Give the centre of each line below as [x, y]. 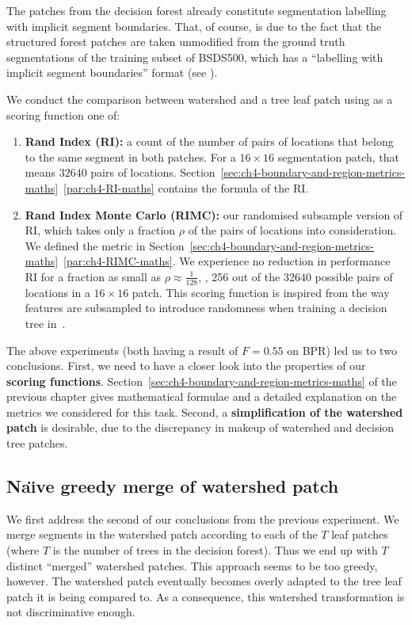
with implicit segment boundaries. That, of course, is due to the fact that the [194, 26]
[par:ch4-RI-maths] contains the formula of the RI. [186, 187]
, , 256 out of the [239, 276]
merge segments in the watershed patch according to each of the [162, 534]
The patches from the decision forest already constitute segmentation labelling [196, 10]
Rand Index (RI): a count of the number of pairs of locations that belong [209, 141]
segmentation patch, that [339, 156]
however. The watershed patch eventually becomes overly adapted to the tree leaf [204, 581]
